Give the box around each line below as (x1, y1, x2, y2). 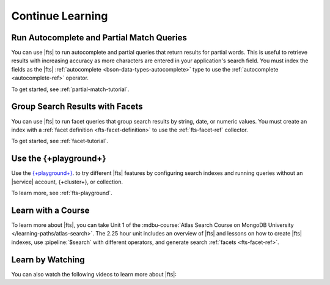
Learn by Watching (11, 254, 85, 265)
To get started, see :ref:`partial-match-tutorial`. (11, 86, 130, 93)
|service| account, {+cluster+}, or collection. (11, 178, 123, 185)
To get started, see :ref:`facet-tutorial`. (11, 138, 108, 145)
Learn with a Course (11, 205, 90, 215)
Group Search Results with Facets (11, 102, 143, 112)
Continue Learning (11, 9, 108, 23)
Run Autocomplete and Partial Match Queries (11, 32, 188, 43)
